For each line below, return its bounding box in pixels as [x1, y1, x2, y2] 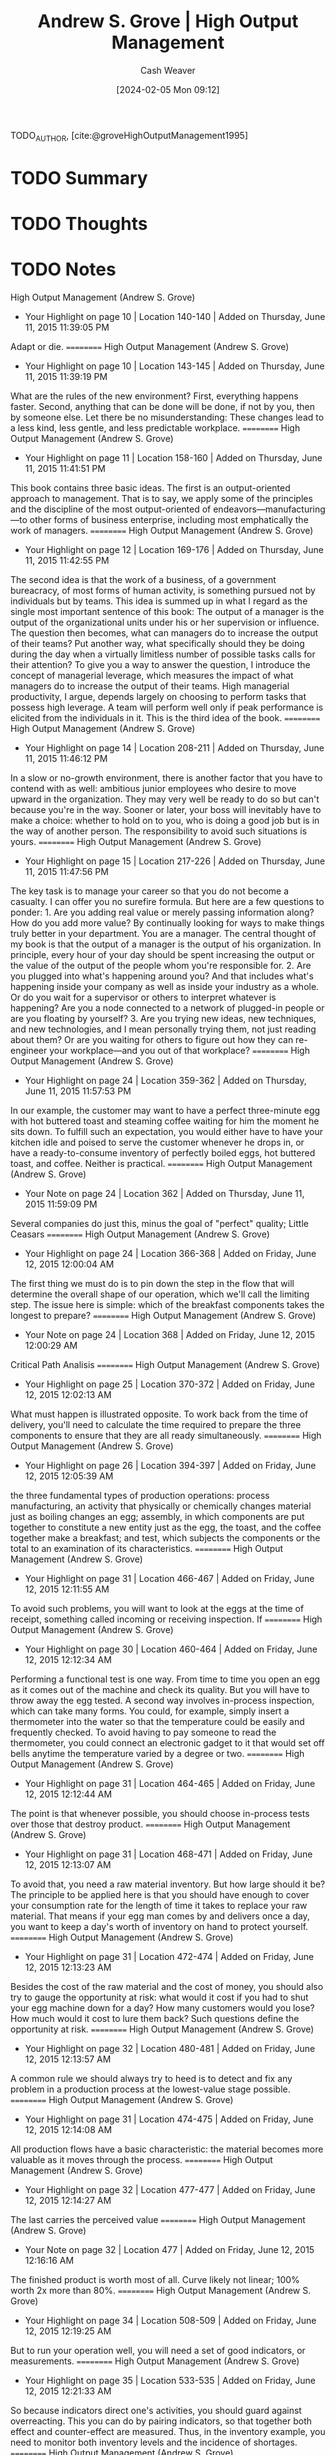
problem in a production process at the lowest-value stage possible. [10, 2083, 291, 2095]
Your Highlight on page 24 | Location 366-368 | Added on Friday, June [24, 1248, 317, 1260]
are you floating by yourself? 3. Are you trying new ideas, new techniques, [10, 1013, 317, 1025]
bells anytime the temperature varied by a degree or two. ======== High [10, 1748, 305, 1760]
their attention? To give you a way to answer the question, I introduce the [10, 659, 311, 671]
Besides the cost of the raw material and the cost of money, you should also [10, 1981, 324, 1993]
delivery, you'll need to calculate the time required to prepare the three [10, 1419, 302, 1431]
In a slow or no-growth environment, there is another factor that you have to [10, 772, 323, 784]
